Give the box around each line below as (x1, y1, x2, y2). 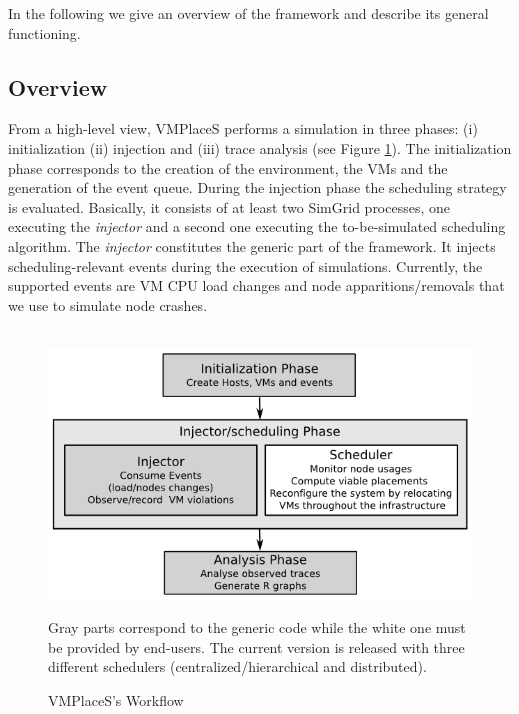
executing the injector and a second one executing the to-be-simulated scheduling (8, 216, 506, 237)
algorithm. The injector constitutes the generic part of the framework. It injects (8, 235, 496, 256)
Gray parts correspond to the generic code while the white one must (48, 617, 466, 638)
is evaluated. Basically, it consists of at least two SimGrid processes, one (8, 196, 451, 217)
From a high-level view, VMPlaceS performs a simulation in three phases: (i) (8, 118, 478, 139)
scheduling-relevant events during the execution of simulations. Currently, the (8, 255, 483, 276)
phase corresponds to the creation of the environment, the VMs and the (8, 157, 448, 178)
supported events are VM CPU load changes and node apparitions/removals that (8, 275, 505, 296)
